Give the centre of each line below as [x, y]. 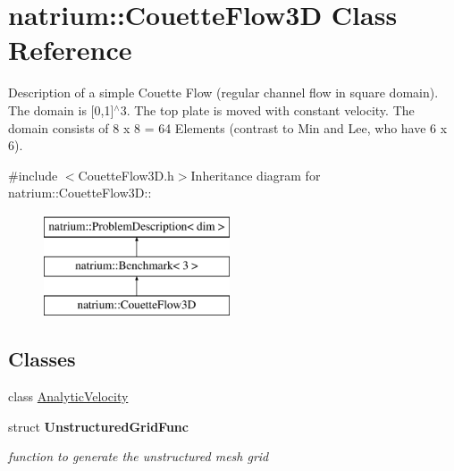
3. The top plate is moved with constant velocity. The [267, 109]
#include [33, 175]
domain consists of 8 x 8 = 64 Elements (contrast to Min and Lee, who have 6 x [228, 127]
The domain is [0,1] [61, 109]
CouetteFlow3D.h [126, 175]
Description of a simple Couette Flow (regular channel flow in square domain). [223, 93]
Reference [70, 50]
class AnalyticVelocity [68, 396]
